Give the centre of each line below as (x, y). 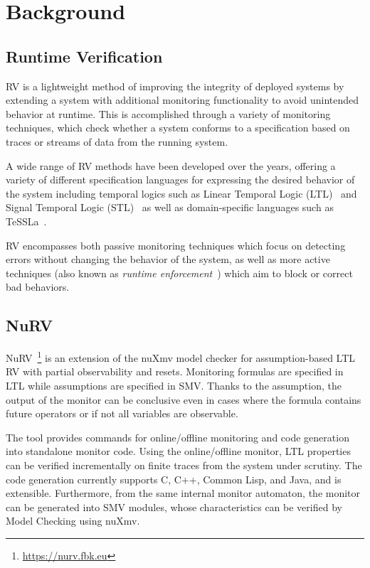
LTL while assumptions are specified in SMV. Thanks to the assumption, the (174, 385)
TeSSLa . (26, 221)
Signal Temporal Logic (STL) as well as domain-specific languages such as (170, 207)
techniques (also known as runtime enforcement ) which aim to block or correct (179, 273)
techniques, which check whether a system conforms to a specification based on (178, 128)
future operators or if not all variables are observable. (122, 413)
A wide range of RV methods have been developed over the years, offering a (171, 165)
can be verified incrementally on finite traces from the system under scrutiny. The (184, 465)
